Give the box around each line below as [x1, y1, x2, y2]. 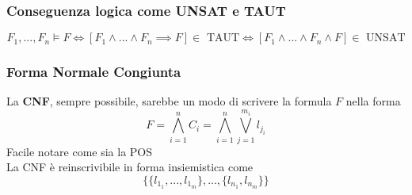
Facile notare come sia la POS [6, 143, 153, 159]
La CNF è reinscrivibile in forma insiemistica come [6, 159, 254, 175]
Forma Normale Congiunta [6, 62, 181, 82]
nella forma [345, 93, 401, 109]
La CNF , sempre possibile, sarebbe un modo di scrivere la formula [6, 93, 332, 109]
